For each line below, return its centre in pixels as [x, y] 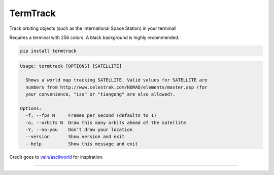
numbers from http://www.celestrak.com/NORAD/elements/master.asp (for [116, 87]
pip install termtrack [48, 51]
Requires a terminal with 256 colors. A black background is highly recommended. [94, 37]
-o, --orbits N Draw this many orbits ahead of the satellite [106, 122]
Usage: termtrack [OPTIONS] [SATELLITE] [71, 66]
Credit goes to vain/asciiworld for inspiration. [56, 157]
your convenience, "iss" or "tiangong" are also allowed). [100, 94]
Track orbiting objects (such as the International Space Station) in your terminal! [93, 28]
